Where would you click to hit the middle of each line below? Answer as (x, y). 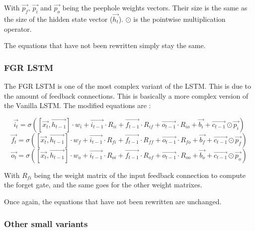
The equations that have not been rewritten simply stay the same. (105, 45)
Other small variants (46, 223)
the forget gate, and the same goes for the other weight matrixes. (103, 185)
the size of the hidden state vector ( (58, 19)
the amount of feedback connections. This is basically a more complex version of (126, 95)
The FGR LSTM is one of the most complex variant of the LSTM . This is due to (128, 86)
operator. (18, 29)
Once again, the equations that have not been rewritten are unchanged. (113, 201)
